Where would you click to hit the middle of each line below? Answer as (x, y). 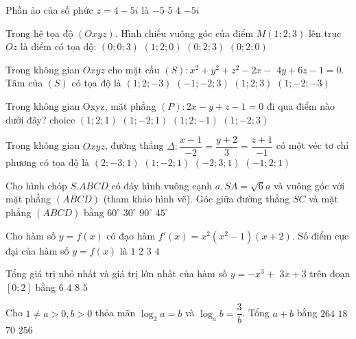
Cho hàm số (31, 235)
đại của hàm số (37, 250)
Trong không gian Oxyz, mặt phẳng (81, 105)
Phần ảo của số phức (49, 10)
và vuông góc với (309, 185)
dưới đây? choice (40, 119)
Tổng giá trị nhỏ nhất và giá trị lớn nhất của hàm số (116, 273)
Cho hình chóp (36, 185)
